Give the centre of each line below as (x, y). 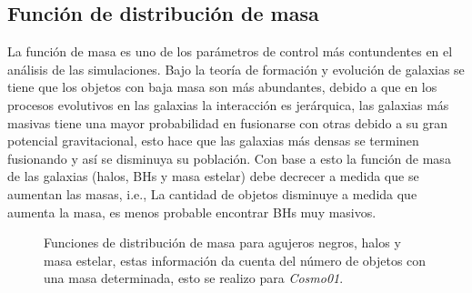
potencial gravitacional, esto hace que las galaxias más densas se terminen (213, 141)
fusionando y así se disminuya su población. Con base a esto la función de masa (229, 158)
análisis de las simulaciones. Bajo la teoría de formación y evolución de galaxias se (236, 69)
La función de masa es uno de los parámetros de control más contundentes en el (230, 51)
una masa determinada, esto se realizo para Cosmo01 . (194, 278)
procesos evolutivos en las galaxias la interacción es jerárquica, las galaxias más (228, 104)
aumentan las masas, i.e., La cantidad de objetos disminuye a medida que (212, 193)
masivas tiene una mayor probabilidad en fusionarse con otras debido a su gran (228, 122)
